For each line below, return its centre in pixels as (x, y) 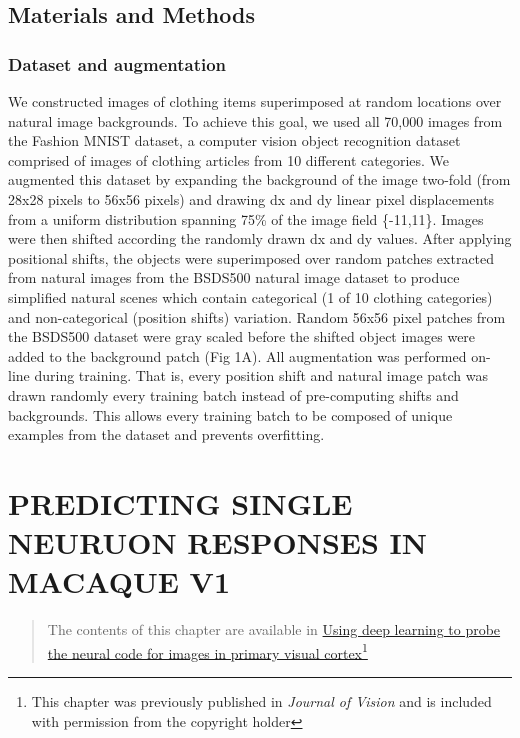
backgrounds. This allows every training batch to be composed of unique (230, 414)
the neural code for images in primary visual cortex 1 (207, 651)
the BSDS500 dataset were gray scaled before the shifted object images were (242, 336)
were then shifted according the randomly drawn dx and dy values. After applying (260, 238)
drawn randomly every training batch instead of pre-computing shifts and (233, 394)
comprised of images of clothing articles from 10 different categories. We (229, 159)
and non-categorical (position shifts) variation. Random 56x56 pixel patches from (257, 316)
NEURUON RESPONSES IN (218, 542)
